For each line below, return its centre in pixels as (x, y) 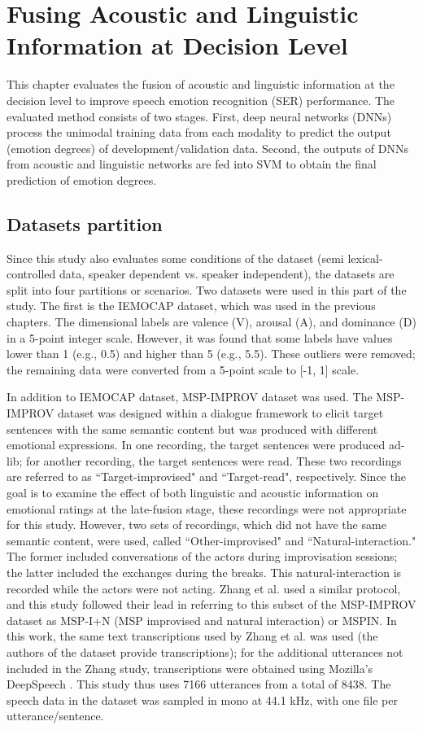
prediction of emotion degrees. (82, 179)
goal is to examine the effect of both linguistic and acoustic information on (193, 492)
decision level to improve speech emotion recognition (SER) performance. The (201, 100)
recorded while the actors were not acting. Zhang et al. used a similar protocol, (204, 588)
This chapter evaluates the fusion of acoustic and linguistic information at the (201, 84)
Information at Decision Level (177, 45)
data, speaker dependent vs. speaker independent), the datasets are (227, 274)
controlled (31, 274)
